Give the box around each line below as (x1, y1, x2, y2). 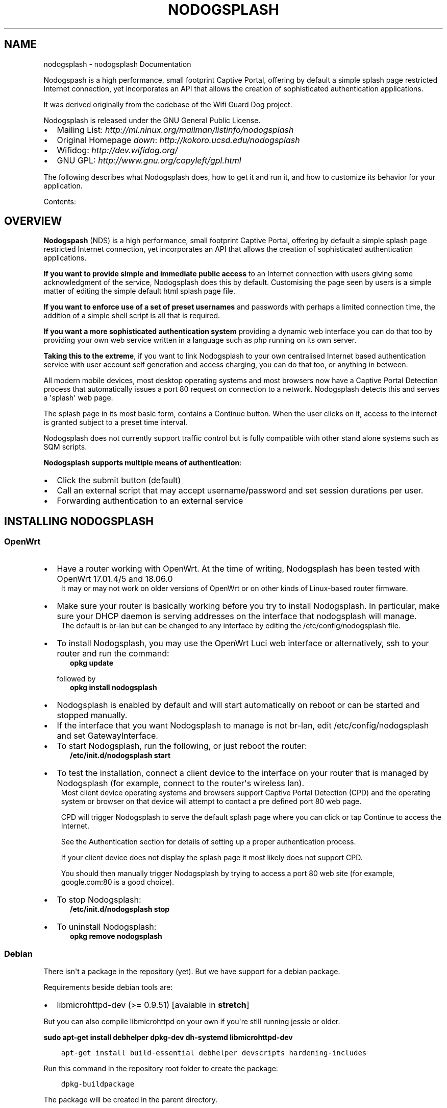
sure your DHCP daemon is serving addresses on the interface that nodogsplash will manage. (57, 610, 417, 621)
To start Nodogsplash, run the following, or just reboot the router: (57, 740, 307, 751)
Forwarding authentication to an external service (57, 496, 243, 506)
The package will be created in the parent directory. (43, 1095, 218, 1104)
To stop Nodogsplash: (57, 894, 141, 905)
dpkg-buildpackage (61, 1080, 135, 1089)
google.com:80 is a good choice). (61, 877, 175, 886)
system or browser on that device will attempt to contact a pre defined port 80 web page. (61, 796, 362, 806)
